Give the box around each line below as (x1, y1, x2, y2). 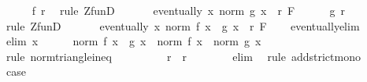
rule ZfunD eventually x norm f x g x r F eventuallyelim (6, 17, 360, 34)
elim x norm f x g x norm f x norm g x (6, 33, 261, 49)
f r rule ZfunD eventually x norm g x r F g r (32, 2, 345, 18)
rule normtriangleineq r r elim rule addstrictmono (6, 48, 361, 64)
